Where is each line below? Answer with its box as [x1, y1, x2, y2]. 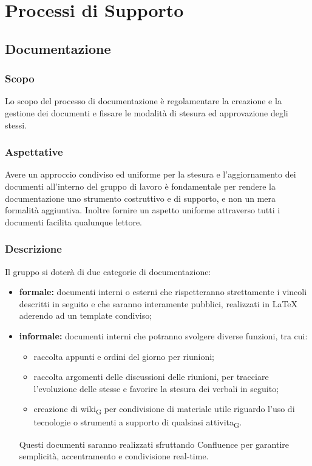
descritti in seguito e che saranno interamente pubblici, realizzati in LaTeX [19, 297, 298, 310]
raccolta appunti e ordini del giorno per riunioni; [33, 350, 214, 362]
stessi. [5, 118, 27, 131]
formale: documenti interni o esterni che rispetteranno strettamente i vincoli [19, 285, 307, 298]
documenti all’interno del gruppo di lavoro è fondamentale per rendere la [5, 179, 276, 192]
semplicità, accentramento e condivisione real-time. [19, 450, 209, 462]
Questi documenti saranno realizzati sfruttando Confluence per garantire [19, 438, 290, 450]
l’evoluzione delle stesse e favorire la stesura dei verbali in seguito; [33, 382, 279, 394]
